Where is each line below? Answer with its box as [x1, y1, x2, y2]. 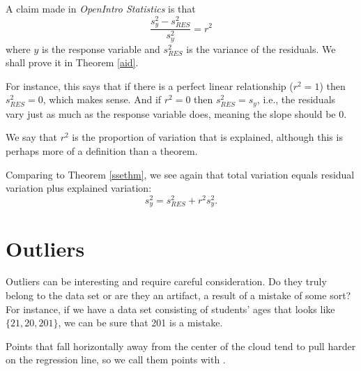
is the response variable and [42, 41, 160, 56]
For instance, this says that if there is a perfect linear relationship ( [6, 78, 293, 93]
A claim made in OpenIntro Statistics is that [6, 1, 196, 15]
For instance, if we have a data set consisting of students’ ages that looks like [6, 301, 335, 316]
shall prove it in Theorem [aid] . [6, 55, 139, 70]
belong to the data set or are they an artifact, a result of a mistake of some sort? [6, 288, 351, 303]
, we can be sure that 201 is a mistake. [58, 315, 223, 330]
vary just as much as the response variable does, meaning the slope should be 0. [6, 106, 347, 121]
